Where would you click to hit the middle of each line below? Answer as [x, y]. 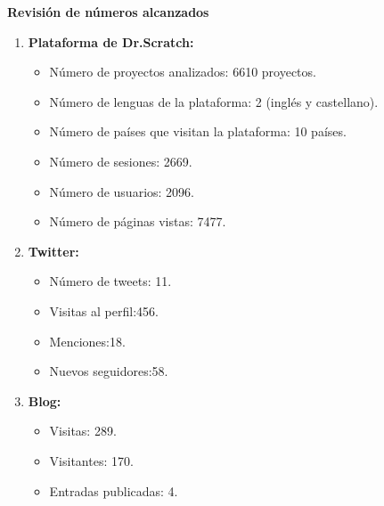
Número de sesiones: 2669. [121, 161]
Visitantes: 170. [91, 460]
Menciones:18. [87, 341]
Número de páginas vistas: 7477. [138, 221]
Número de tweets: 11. [110, 281]
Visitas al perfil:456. [104, 310]
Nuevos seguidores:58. [109, 371]
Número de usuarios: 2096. [122, 191]
